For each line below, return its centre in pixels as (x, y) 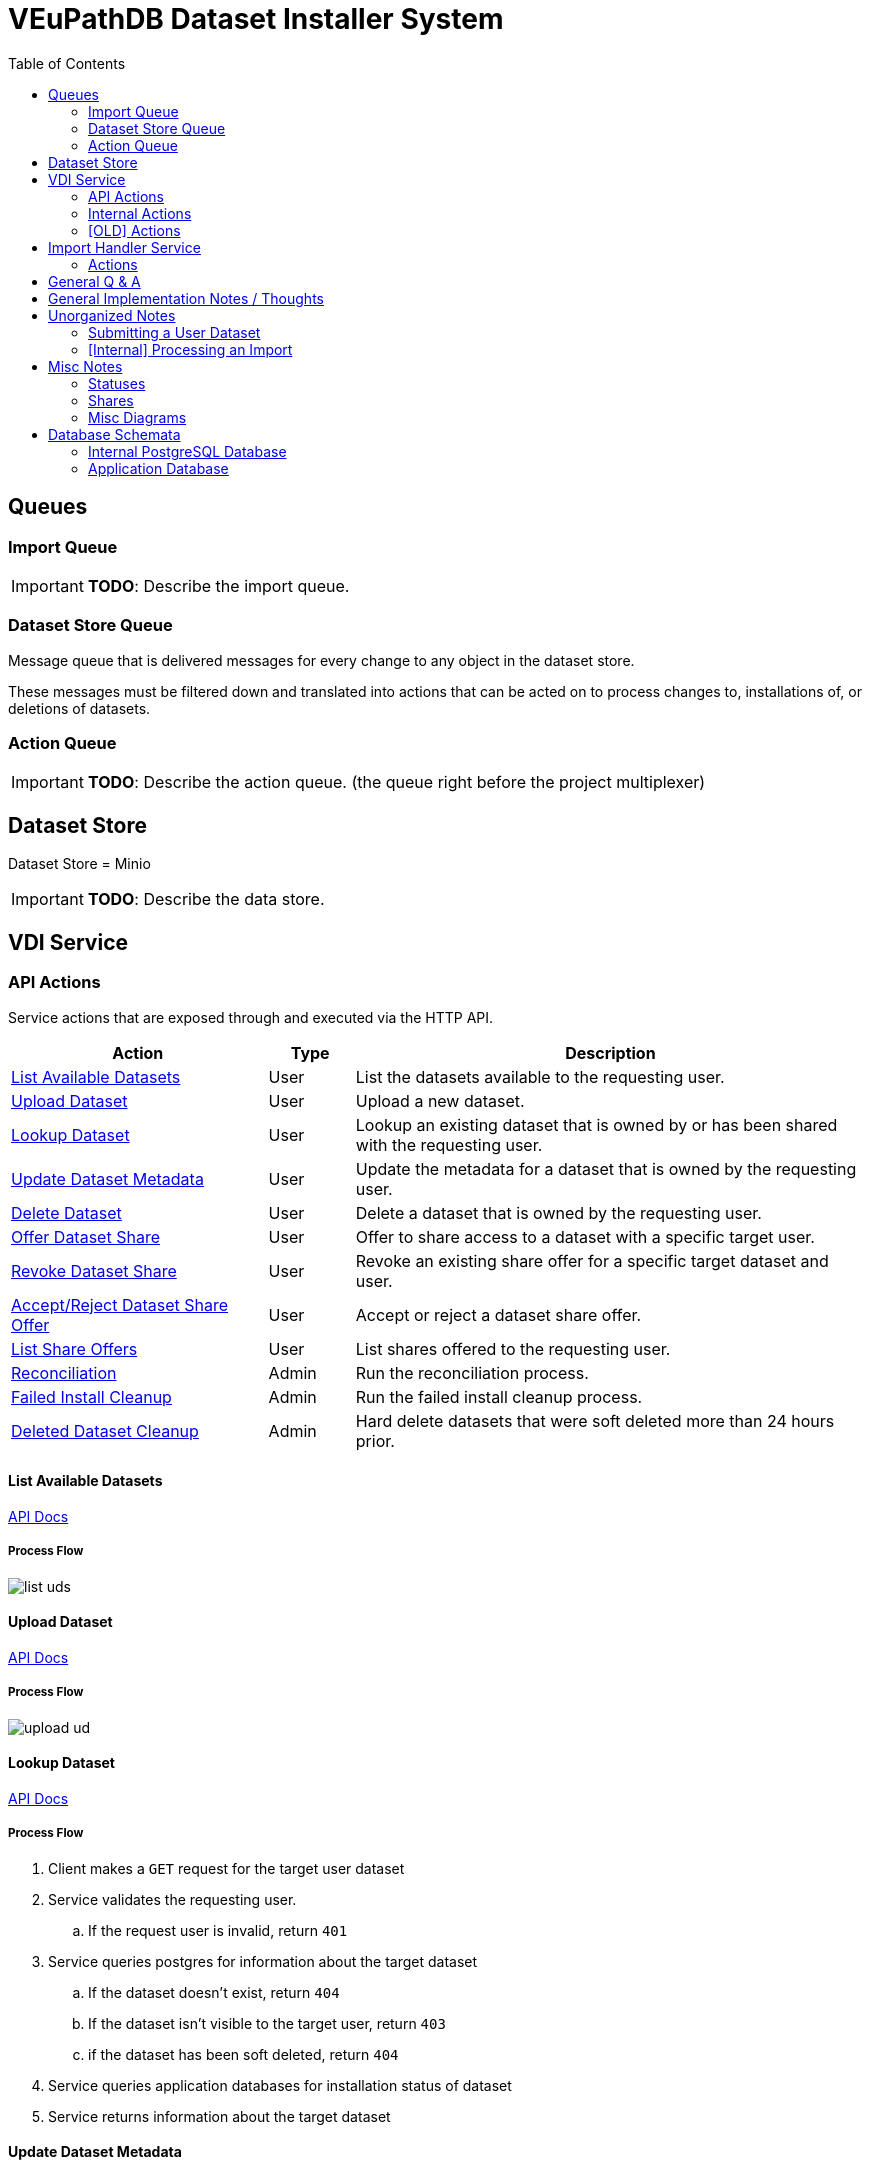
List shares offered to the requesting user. (513, 1348)
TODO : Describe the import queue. (218, 585)
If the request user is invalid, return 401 (218, 1930)
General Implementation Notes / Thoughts (186, 298)
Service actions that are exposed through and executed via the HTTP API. (251, 1017)
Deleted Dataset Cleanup (105, 1430)
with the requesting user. (449, 1144)
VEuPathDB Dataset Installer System (256, 19)
